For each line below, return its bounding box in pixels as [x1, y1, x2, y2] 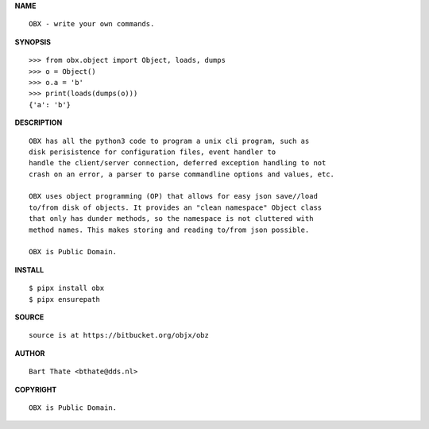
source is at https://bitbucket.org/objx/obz [29, 330, 210, 340]
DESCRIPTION [14, 118, 63, 127]
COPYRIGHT [14, 385, 57, 394]
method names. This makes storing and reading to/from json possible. [29, 225, 310, 234]
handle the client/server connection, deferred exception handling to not [29, 159, 327, 168]
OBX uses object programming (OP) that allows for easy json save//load [29, 191, 318, 201]
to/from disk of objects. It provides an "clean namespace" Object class [29, 203, 323, 212]
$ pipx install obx [29, 284, 105, 293]
